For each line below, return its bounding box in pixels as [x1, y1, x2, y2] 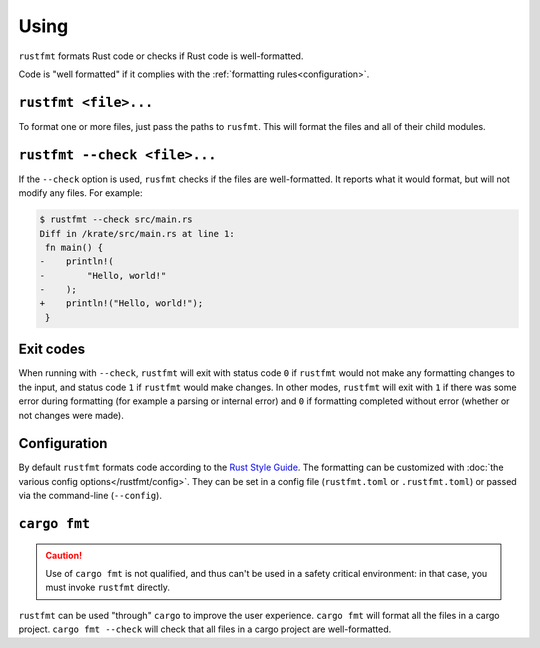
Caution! [45, 549, 83, 561]
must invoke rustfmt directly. [45, 581, 170, 594]
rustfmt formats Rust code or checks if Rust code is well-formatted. [18, 50, 304, 62]
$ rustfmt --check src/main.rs [39, 214, 194, 225]
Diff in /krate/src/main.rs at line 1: [39, 228, 235, 239]
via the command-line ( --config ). [18, 490, 162, 502]
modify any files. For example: [18, 187, 143, 199]
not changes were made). [18, 409, 125, 421]
